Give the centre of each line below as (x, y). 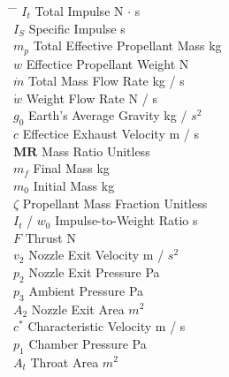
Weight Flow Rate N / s (92, 98)
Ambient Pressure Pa (86, 290)
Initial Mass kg (74, 185)
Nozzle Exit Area (78, 309)
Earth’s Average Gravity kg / (108, 115)
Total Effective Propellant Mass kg (127, 45)
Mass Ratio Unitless (96, 151)
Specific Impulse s (77, 28)
